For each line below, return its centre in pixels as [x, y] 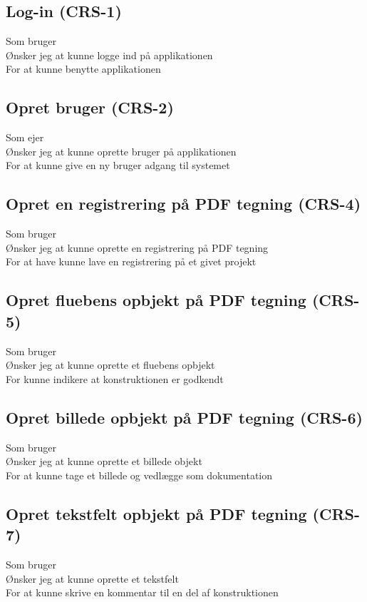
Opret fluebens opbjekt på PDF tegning [156, 300]
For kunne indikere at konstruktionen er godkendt [115, 378]
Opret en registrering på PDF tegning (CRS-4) [183, 204]
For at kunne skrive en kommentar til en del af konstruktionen [142, 592]
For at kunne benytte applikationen [83, 69]
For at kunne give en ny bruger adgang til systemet [118, 165]
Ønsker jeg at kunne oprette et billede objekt [104, 461]
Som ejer [25, 137]
